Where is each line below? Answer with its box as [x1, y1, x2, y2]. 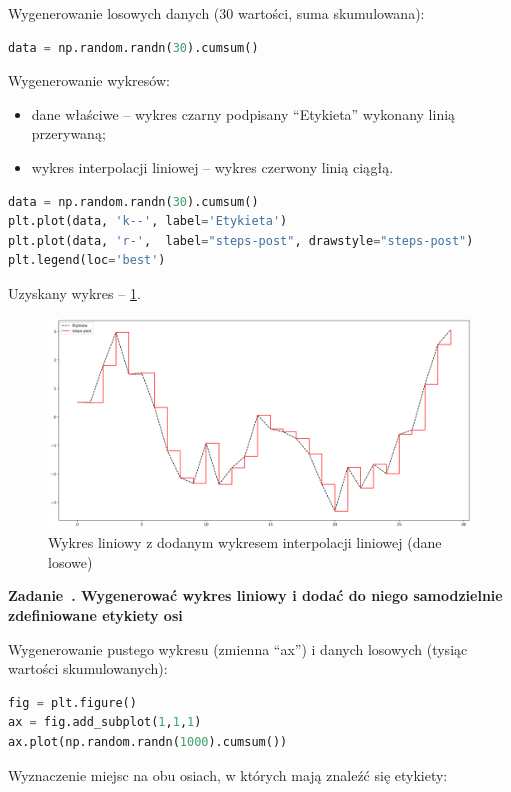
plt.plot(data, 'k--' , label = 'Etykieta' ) [8, 214, 288, 229]
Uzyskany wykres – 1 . [8, 282, 141, 303]
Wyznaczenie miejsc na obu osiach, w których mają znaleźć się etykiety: [8, 764, 448, 785]
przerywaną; [31, 123, 106, 144]
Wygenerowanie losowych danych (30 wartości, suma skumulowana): [8, 3, 425, 23]
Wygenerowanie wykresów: [8, 70, 170, 91]
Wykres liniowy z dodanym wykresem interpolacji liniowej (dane [48, 532, 442, 553]
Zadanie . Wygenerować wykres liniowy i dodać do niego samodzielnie [8, 585, 503, 606]
